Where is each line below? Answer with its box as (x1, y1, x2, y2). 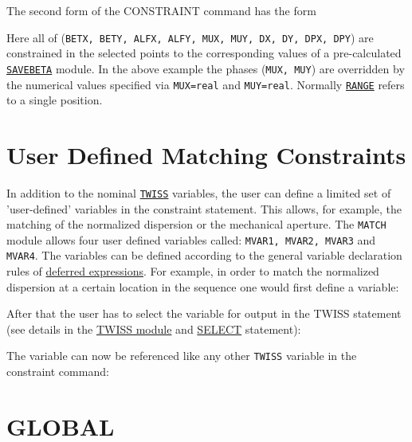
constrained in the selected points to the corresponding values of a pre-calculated (6, 45, 402, 61)
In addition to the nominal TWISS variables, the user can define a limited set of (6, 184, 391, 201)
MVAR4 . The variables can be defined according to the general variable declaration (6, 247, 402, 264)
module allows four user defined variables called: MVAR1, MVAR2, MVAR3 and (6, 231, 376, 248)
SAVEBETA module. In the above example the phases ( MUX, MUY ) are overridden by (6, 60, 405, 76)
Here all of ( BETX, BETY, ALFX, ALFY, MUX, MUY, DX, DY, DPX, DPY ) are (6, 29, 374, 45)
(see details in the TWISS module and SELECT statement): (6, 320, 301, 337)
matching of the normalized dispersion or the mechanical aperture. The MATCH (6, 216, 386, 233)
